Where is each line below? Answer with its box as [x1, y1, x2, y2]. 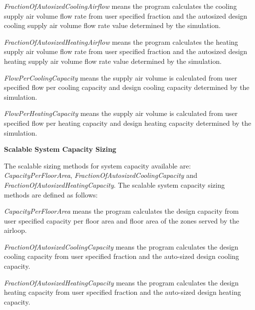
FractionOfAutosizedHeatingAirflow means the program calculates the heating [4, 36, 238, 47]
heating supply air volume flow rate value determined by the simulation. [4, 56, 222, 66]
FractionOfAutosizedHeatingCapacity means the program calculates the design [4, 277, 239, 287]
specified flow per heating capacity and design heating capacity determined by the [4, 117, 252, 128]
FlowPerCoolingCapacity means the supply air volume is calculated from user [4, 72, 237, 83]
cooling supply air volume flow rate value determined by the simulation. [4, 20, 221, 30]
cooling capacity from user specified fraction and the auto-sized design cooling [4, 251, 239, 261]
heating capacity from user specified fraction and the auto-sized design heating [4, 287, 241, 297]
